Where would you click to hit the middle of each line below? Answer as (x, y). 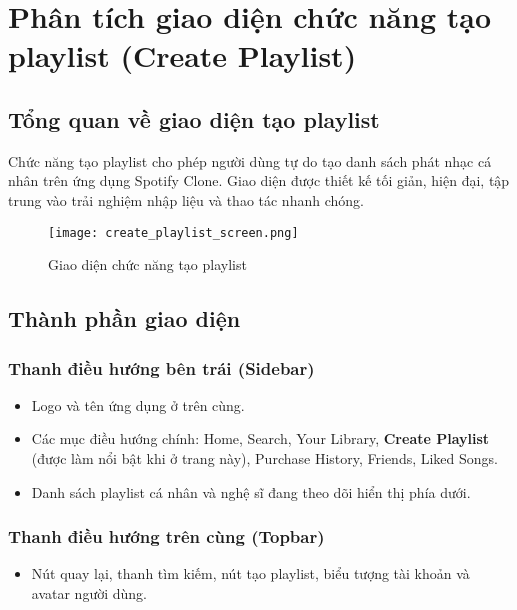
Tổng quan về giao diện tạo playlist (194, 118)
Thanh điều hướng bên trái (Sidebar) (161, 367)
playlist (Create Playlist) (182, 55)
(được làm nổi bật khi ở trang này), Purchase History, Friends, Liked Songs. (265, 457)
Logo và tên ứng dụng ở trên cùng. (138, 404)
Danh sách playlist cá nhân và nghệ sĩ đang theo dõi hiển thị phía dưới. (251, 491)
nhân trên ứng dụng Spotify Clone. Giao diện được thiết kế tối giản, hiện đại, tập (259, 180)
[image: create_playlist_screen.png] (173, 232)
